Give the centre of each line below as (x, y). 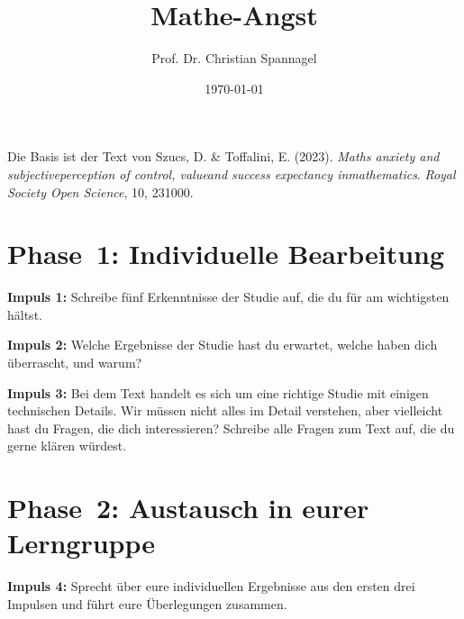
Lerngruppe (81, 543)
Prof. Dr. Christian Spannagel (234, 58)
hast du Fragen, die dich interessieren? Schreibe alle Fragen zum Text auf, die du (231, 428)
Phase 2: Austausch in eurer (188, 508)
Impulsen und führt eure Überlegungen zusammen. (147, 603)
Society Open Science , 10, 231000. (100, 191)
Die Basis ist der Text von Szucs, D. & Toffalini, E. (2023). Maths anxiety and (223, 156)
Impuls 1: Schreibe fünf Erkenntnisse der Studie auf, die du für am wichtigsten (228, 297)
